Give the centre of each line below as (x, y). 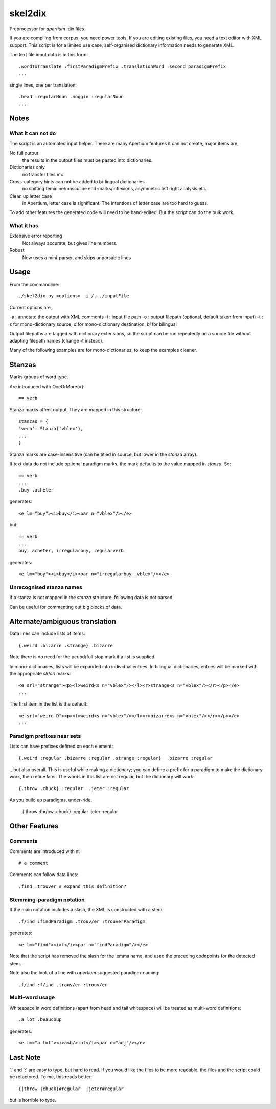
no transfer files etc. (43, 175)
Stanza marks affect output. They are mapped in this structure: (76, 410)
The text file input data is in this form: (49, 54)
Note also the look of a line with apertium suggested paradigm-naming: (85, 973)
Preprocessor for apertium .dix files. (48, 29)
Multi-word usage (32, 997)
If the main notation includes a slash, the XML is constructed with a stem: (86, 909)
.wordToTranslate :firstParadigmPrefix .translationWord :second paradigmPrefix (122, 66)
